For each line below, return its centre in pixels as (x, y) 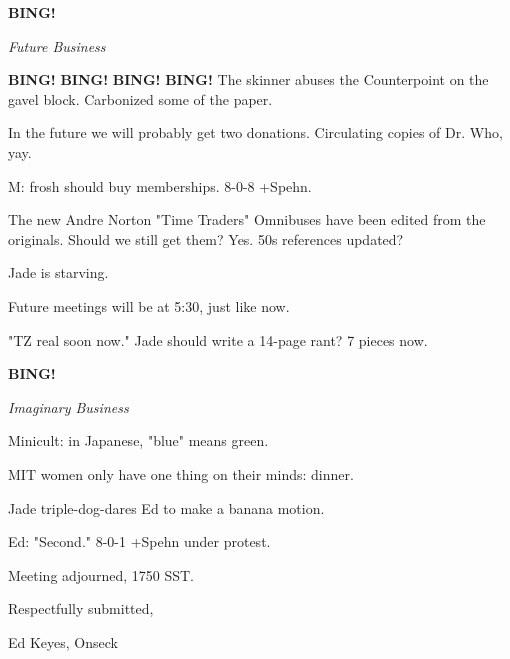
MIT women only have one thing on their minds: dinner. (181, 473)
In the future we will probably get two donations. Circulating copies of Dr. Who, (255, 132)
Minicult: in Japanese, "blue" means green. (138, 440)
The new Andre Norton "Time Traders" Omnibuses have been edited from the (247, 219)
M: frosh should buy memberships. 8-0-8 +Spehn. (160, 185)
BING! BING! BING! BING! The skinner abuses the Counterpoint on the (248, 79)
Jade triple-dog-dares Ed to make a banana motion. (166, 507)
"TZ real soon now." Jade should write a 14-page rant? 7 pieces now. (218, 339)
